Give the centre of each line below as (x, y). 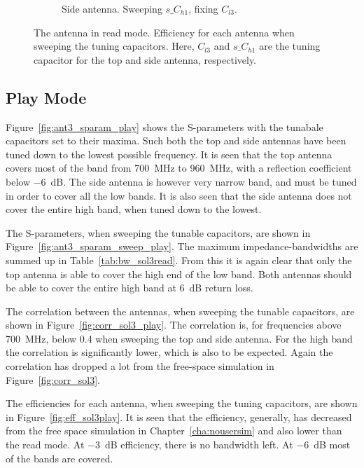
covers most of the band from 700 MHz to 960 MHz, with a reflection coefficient (179, 168)
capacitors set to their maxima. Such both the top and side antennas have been (176, 140)
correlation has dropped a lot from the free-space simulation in (140, 366)
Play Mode (46, 97)
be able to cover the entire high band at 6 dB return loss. (129, 288)
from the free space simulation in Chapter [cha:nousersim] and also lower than (174, 431)
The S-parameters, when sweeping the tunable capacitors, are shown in (158, 232)
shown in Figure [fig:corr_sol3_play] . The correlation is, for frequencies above (174, 325)
